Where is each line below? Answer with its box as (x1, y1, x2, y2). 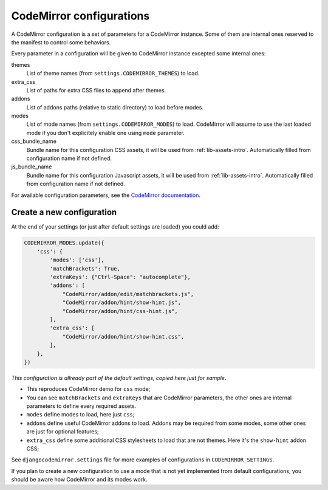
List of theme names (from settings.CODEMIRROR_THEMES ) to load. (26, 70, 200, 77)
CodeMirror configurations (11, 9, 150, 22)
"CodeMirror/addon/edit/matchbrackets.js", (62, 291, 194, 297)
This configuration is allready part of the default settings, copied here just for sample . (11, 374, 227, 381)
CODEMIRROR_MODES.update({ (24, 240, 104, 246)
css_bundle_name (11, 137, 57, 145)
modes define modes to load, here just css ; (26, 411, 135, 418)
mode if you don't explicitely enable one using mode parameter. (26, 129, 185, 136)
